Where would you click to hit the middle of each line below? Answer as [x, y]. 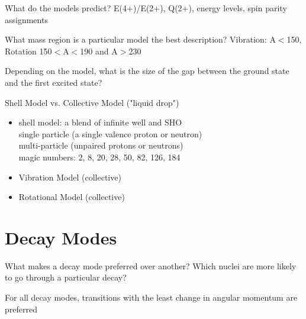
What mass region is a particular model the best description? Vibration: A [140, 39]
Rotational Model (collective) [72, 197]
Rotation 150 [28, 51]
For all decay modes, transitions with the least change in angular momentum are [151, 297]
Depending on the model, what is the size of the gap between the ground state [147, 71]
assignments [26, 19]
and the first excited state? [54, 82]
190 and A [99, 51]
